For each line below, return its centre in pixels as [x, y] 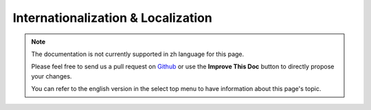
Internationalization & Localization [112, 18]
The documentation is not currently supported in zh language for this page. [138, 54]
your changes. [52, 76]
